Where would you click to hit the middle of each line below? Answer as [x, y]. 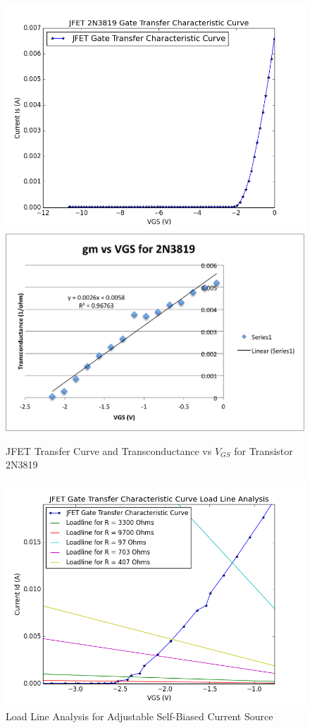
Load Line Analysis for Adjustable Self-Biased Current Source [139, 716]
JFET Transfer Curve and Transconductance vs [109, 450]
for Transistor [263, 450]
